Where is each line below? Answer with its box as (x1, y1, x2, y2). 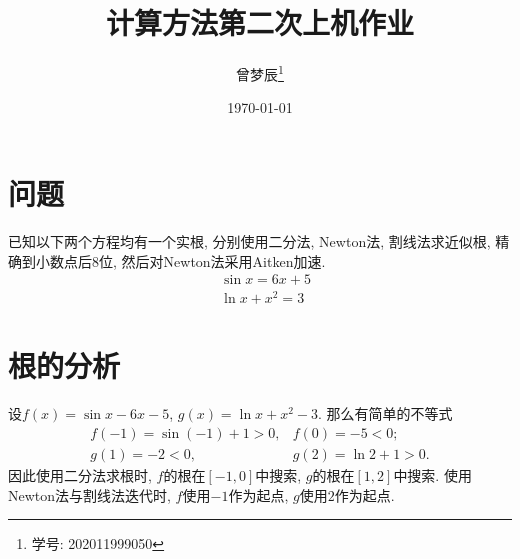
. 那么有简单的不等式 (318, 403, 453, 424)
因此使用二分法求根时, (8, 465, 152, 486)
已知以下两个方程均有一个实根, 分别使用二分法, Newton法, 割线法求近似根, (8, 230, 491, 251)
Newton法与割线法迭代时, (8, 484, 171, 505)
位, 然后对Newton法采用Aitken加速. (99, 250, 326, 271)
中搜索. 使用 (393, 465, 472, 486)
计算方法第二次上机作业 (105, 2, 414, 43)
